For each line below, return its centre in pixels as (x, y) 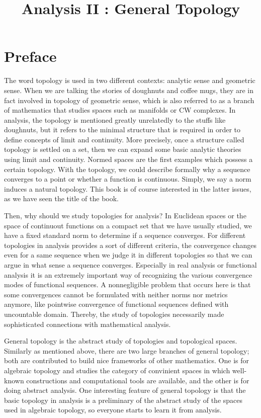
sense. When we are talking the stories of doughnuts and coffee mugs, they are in (129, 90)
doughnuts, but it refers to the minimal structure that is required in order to (122, 130)
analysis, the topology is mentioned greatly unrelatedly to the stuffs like (115, 119)
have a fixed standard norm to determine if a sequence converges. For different (125, 235)
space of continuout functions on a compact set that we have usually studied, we (128, 225)
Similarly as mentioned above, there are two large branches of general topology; (127, 350)
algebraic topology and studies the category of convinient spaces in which (117, 370)
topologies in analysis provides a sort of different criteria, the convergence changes (130, 245)
